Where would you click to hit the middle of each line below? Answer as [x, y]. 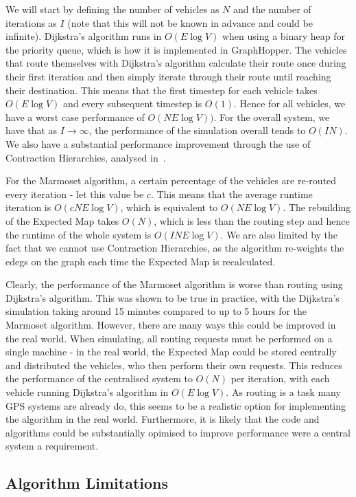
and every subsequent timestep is [132, 103]
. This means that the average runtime [232, 194]
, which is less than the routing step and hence [252, 220]
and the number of [272, 9]
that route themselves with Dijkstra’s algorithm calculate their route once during [176, 63]
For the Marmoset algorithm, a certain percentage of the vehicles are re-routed [171, 180]
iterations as [31, 22]
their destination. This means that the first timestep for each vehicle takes [162, 90]
